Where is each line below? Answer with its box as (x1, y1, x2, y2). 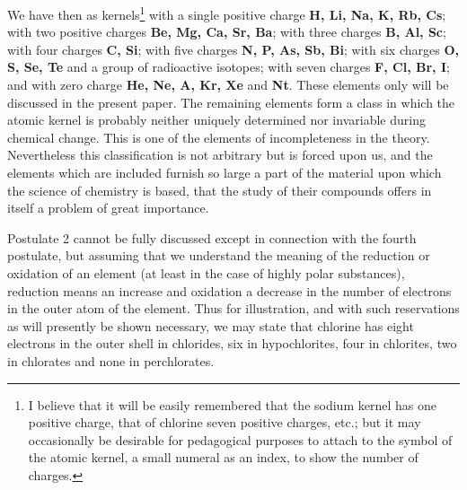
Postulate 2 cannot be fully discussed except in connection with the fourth (7, 228, 417, 247)
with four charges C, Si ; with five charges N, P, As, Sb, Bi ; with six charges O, (7, 39, 459, 58)
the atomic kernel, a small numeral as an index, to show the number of (28, 448, 419, 467)
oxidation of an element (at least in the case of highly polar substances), (7, 263, 405, 282)
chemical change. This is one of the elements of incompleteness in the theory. (7, 127, 430, 146)
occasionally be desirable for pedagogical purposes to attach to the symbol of (28, 430, 453, 449)
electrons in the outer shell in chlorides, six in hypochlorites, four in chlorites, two (7, 334, 457, 353)
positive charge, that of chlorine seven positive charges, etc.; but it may (28, 413, 421, 432)
